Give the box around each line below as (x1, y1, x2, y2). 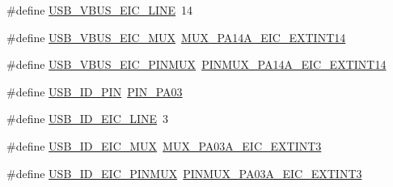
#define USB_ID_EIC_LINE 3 (6, 110, 169, 127)
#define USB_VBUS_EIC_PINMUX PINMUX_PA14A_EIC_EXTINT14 (6, 56, 387, 73)
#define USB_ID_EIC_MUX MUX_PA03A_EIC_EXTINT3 (6, 137, 322, 154)
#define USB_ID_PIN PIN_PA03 (6, 83, 183, 100)
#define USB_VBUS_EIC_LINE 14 (6, 2, 193, 18)
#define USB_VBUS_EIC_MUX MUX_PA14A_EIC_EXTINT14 (6, 28, 346, 45)
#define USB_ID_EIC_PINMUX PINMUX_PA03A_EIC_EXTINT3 (6, 164, 362, 181)
